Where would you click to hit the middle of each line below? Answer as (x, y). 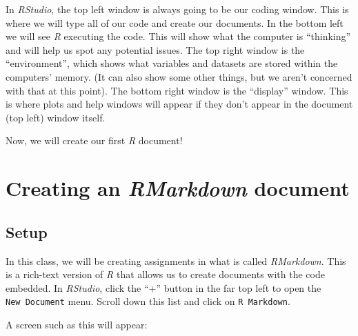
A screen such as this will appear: (77, 324)
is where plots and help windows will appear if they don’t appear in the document (179, 104)
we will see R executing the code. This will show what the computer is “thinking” (178, 36)
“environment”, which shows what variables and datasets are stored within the (172, 63)
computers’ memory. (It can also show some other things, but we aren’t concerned (179, 76)
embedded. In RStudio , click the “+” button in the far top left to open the (163, 287)
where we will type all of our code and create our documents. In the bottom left (175, 22)
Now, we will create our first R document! (94, 140)
